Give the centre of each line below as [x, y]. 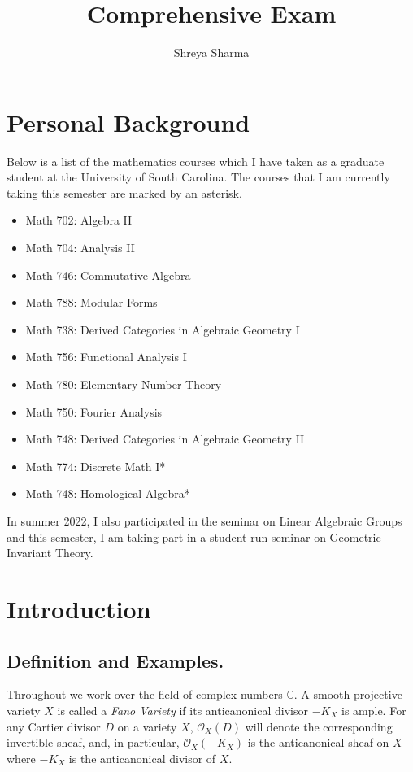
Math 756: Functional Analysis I [106, 357]
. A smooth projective [348, 694]
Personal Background [128, 122]
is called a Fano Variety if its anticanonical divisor [183, 710]
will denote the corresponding [319, 726]
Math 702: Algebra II [79, 220]
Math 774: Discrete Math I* [96, 466]
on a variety [147, 726]
